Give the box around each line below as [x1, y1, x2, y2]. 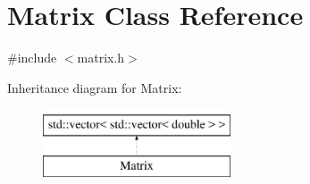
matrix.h [77, 48, 125, 67]
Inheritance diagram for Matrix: [7, 78, 182, 96]
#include [7, 48, 57, 67]
